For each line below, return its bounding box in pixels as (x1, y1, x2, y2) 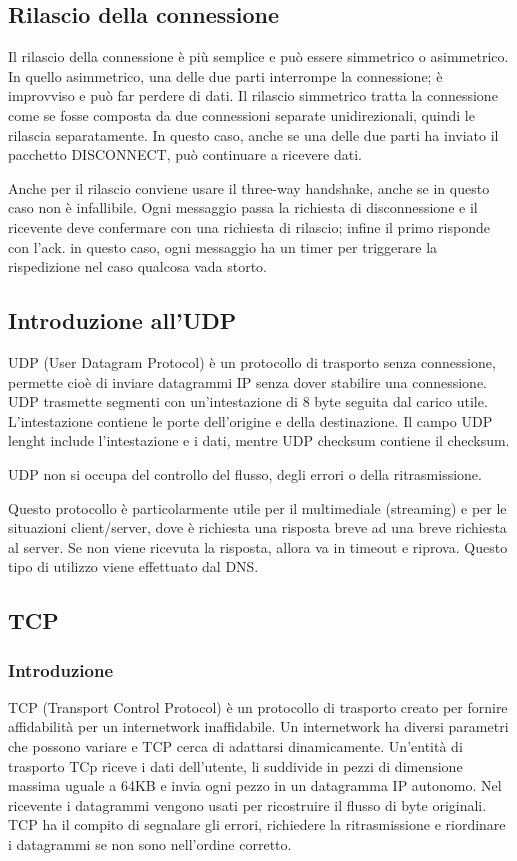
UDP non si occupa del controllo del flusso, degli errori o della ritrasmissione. (8, 463, 482, 484)
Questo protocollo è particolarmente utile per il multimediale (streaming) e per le (8, 497, 507, 518)
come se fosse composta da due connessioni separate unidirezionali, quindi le (8, 104, 475, 125)
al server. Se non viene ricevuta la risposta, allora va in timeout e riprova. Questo (8, 536, 508, 557)
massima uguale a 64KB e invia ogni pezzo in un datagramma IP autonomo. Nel (8, 775, 502, 796)
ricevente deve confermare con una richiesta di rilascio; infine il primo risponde (8, 216, 490, 237)
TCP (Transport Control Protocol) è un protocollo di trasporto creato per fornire (8, 696, 508, 717)
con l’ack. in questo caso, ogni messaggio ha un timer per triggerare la (8, 236, 438, 257)
